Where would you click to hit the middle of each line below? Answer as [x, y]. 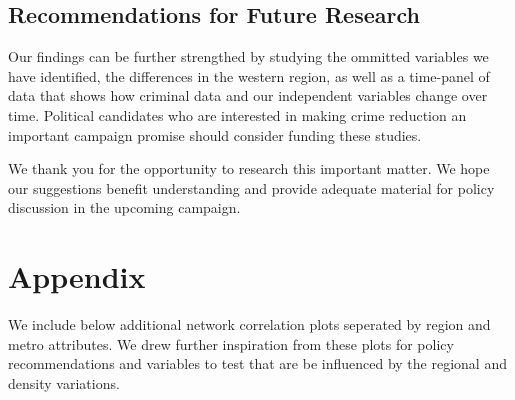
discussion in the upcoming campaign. [124, 207]
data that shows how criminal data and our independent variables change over [248, 95]
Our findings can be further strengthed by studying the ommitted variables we [248, 56]
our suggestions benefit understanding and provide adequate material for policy [251, 187]
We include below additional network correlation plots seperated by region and [249, 324]
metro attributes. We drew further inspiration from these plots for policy [231, 343]
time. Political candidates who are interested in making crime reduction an [237, 114]
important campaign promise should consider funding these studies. [215, 134]
